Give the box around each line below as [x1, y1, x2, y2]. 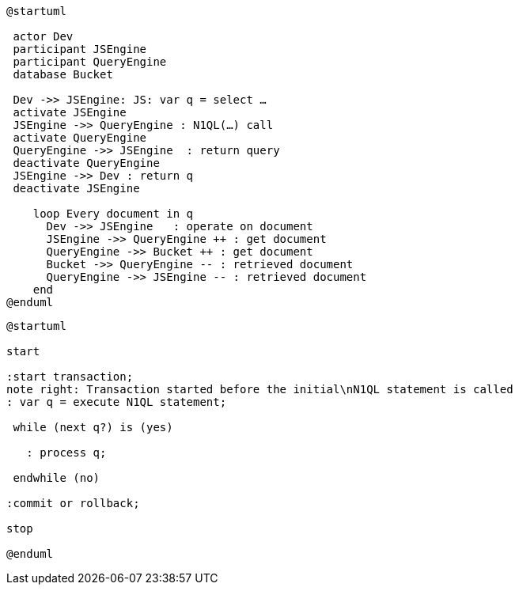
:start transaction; [6, 370, 134, 383]
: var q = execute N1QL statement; [6, 396, 227, 408]
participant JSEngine [13, 43, 147, 55]
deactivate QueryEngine [13, 157, 160, 169]
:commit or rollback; [6, 497, 140, 510]
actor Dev [13, 30, 74, 43]
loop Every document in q [32, 207, 194, 220]
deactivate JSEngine [13, 182, 140, 195]
